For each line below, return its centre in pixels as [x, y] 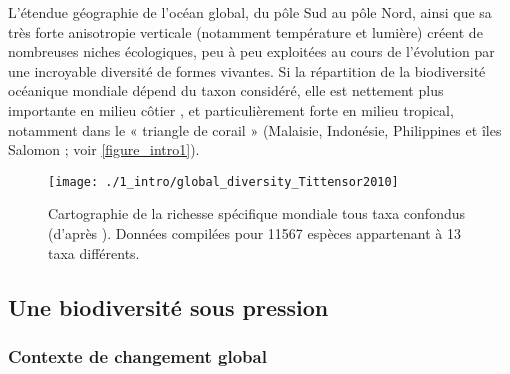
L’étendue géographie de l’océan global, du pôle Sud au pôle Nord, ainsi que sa [250, 12]
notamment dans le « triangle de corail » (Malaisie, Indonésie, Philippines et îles [255, 129]
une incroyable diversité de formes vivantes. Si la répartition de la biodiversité [247, 70]
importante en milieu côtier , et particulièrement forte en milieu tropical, [231, 109]
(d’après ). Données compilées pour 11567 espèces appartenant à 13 [254, 233]
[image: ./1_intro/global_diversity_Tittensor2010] [223, 181]
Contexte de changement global [137, 355]
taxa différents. [94, 252]
